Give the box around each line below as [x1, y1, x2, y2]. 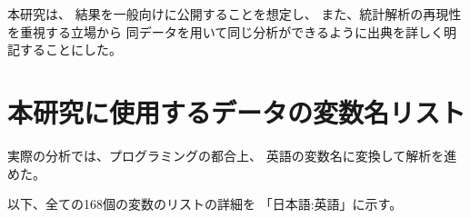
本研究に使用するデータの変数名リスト [7, 93, 466, 130]
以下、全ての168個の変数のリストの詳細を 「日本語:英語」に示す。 [7, 194, 403, 213]
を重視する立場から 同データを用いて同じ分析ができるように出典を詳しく [7, 22, 444, 41]
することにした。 [19, 40, 122, 59]
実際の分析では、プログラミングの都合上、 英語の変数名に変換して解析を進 [7, 145, 457, 164]
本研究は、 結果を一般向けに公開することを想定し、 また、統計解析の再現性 [7, 5, 462, 23]
